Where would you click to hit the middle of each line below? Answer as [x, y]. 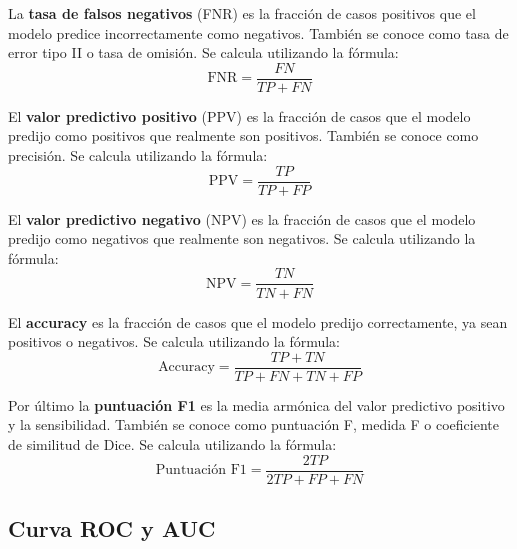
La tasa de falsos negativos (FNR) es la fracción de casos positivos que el [242, 13]
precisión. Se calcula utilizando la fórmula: [138, 155]
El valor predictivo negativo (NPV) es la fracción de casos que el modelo [242, 218]
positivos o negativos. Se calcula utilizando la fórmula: [174, 341]
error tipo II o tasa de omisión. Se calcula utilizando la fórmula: [203, 52]
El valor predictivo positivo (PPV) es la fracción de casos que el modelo [239, 115]
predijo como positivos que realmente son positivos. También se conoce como [243, 135]
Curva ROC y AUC [112, 528]
